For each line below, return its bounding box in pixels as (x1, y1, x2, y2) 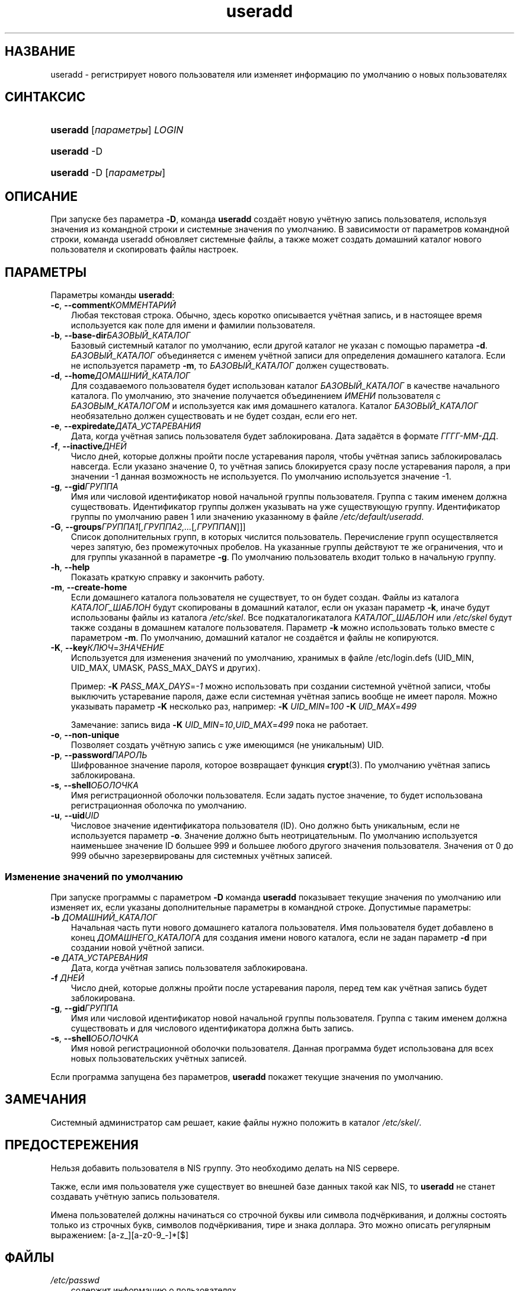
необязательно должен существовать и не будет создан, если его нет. (71, 411, 358, 421)
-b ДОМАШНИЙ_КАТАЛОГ (50, 912, 158, 922)
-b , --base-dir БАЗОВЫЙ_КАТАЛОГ (50, 330, 191, 341)
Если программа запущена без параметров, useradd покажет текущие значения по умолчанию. (50, 1071, 443, 1082)
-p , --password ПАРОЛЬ (50, 750, 148, 760)
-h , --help (50, 562, 90, 573)
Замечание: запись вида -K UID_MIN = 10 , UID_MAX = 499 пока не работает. (71, 720, 369, 730)
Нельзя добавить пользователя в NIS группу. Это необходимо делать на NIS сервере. (50, 1162, 400, 1173)
